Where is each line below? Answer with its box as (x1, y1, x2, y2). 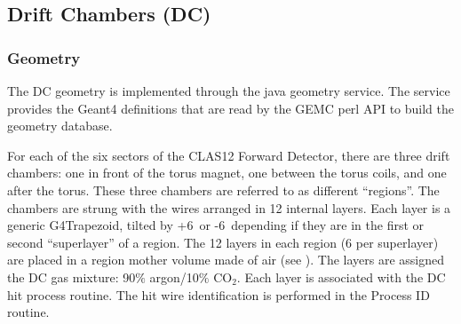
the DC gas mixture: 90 (7, 267, 136, 286)
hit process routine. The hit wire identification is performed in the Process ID (7, 285, 430, 304)
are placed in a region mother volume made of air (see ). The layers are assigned (7, 250, 445, 269)
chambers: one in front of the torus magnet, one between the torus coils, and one (7, 163, 447, 182)
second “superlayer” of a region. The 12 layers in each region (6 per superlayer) (7, 233, 439, 251)
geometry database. (7, 116, 113, 135)
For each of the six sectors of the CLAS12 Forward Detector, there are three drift (7, 146, 450, 164)
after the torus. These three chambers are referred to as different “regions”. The (7, 180, 440, 199)
